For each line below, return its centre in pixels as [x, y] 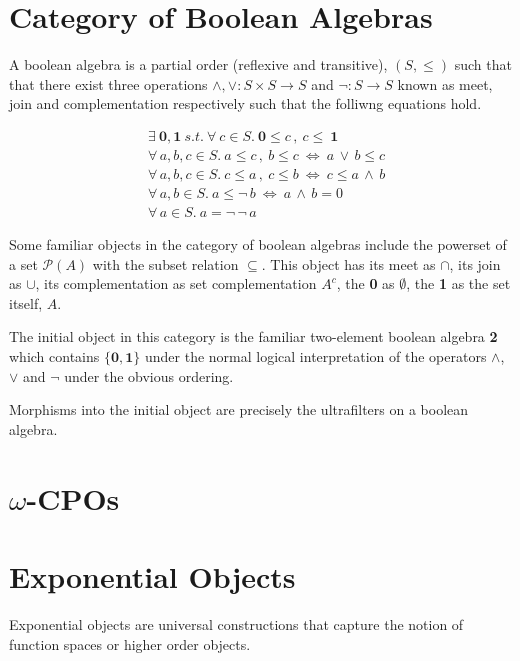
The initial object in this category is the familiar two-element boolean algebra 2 [253, 336]
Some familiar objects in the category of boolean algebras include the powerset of [258, 244]
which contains [54, 356]
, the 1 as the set [458, 283]
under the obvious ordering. [149, 375]
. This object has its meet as [348, 263]
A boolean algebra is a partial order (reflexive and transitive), [198, 64]
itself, [26, 302]
